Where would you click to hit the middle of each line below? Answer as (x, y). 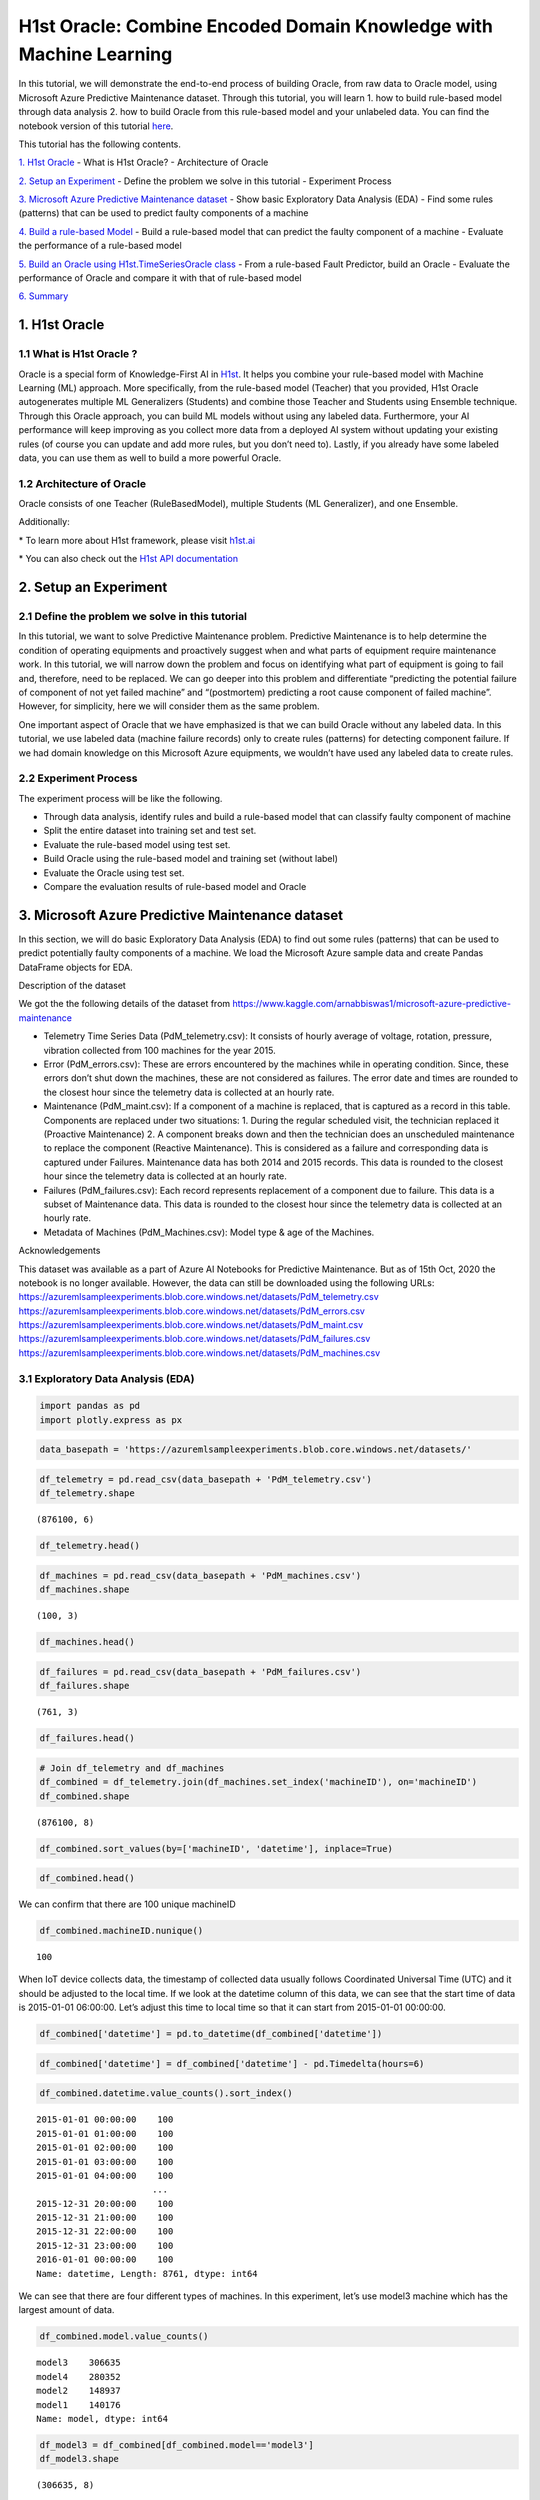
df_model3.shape (79, 2459)
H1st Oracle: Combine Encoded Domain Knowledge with (256, 26)
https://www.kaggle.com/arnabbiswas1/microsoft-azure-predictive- (371, 1004)
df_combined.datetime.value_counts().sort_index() (166, 2093)
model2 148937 (78, 2391)
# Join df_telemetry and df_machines (132, 1768)
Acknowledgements (59, 1251)
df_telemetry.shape (87, 1493)
